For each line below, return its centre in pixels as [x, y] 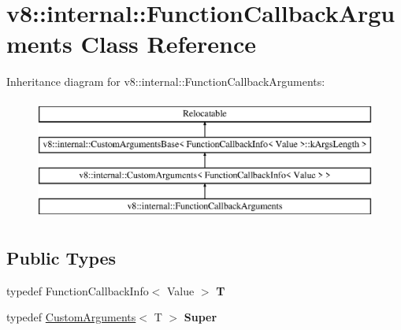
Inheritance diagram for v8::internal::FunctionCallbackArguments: [166, 82]
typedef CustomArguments [71, 317]
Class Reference [169, 44]
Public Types [61, 258]
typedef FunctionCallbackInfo [78, 290]
